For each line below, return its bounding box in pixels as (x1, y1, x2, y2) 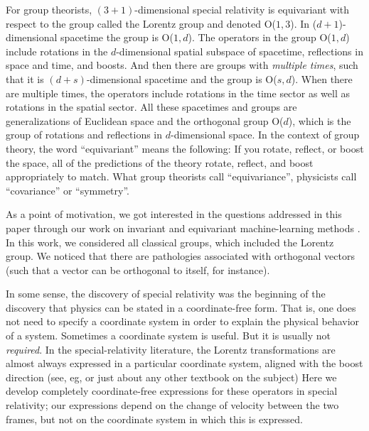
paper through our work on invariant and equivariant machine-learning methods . (6, 220, 360, 235)
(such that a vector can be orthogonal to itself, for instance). (6, 262, 270, 277)
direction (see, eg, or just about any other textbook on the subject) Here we (6, 369, 337, 384)
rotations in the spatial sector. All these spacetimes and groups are (6, 99, 297, 114)
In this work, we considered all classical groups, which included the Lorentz (6, 234, 334, 249)
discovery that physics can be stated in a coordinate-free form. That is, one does (6, 300, 356, 315)
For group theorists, (6, 2, 92, 16)
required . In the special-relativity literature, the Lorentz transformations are (6, 342, 336, 356)
